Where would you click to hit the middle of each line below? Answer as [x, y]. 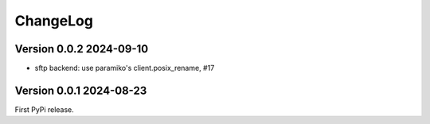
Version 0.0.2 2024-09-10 [82, 49]
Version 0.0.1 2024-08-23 [81, 90]
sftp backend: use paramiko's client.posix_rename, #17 [125, 68]
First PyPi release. [45, 109]
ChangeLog [54, 21]
